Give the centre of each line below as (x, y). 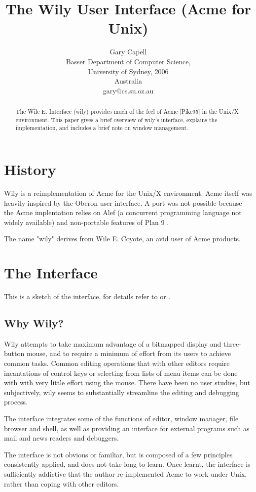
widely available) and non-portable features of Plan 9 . (87, 222)
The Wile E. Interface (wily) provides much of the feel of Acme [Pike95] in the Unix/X (127, 112)
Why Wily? (34, 323)
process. (16, 402)
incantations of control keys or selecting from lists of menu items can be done (121, 373)
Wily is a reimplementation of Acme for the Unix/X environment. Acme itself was (128, 193)
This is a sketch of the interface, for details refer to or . (87, 296)
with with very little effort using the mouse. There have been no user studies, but (127, 382)
